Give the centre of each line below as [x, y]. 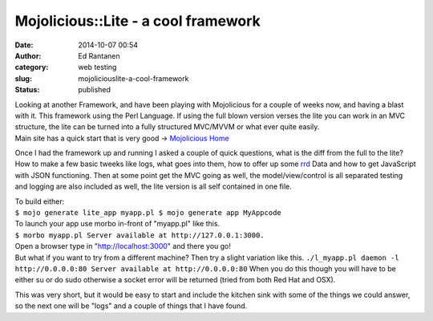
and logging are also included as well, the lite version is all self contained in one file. [153, 187]
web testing [97, 67]
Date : [24, 45]
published [95, 90]
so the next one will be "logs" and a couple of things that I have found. [131, 306]
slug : [23, 78]
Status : [27, 90]
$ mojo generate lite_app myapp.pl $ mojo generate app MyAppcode [148, 213]
